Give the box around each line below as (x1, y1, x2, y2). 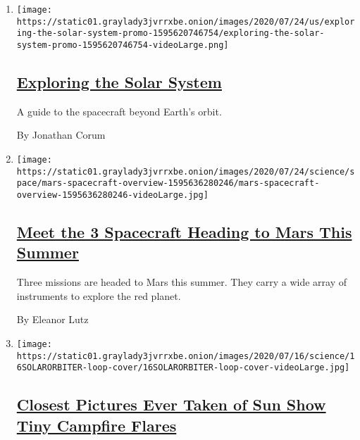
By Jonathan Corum (16, 127, 106, 142)
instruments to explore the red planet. (16, 288, 181, 303)
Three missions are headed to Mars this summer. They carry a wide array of (16, 275, 347, 289)
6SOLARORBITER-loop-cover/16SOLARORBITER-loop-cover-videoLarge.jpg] (16, 363, 350, 373)
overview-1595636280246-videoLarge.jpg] (16, 189, 209, 200)
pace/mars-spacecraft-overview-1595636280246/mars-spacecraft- (16, 178, 320, 189)
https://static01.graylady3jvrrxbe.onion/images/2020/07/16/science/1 (16, 351, 355, 361)
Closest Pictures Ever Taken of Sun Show (16, 394, 326, 415)
